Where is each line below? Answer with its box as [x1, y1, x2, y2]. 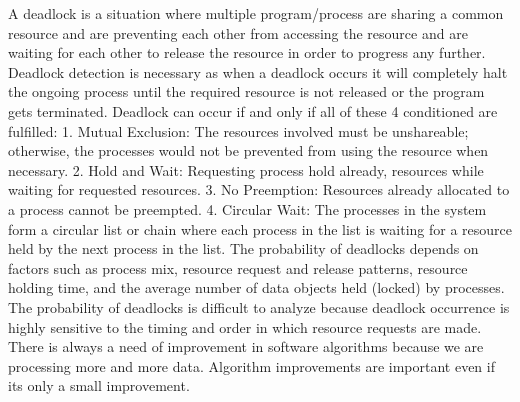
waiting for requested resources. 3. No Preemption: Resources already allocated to [8, 179, 510, 200]
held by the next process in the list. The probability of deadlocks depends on [8, 238, 479, 259]
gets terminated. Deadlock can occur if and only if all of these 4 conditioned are [8, 100, 498, 121]
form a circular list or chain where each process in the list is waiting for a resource [8, 218, 512, 239]
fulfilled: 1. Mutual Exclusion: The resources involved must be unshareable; [8, 120, 469, 141]
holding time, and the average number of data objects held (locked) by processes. [8, 277, 505, 298]
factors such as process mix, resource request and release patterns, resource [8, 257, 468, 278]
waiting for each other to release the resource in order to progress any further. [8, 42, 486, 63]
